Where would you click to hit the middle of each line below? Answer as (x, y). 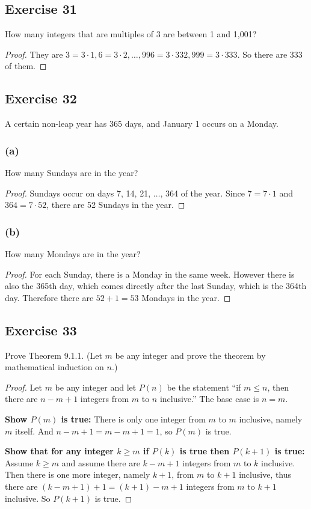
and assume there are (101, 462)
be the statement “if (204, 387)
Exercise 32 (41, 98)
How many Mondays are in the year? (73, 254)
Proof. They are (34, 54)
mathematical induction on (54, 367)
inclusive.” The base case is (209, 399)
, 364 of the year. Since (202, 193)
